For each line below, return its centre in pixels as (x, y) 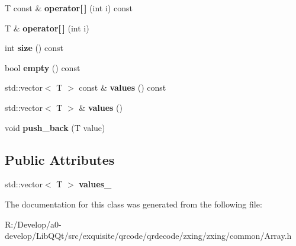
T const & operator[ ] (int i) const (69, 8)
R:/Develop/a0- (33, 224)
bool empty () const (43, 67)
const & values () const (123, 87)
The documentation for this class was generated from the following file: (133, 204)
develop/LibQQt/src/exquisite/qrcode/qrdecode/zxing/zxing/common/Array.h (148, 236)
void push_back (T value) (55, 127)
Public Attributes (60, 159)
